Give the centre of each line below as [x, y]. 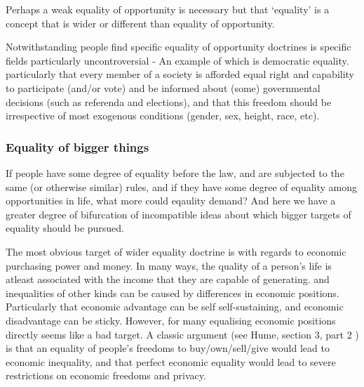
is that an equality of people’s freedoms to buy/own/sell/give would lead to [168, 348]
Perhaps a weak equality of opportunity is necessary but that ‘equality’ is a [168, 9]
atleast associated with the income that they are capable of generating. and [168, 279]
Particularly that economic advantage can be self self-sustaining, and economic [175, 307]
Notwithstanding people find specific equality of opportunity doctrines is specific [178, 47]
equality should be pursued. [65, 228]
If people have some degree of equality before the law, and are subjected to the [175, 172]
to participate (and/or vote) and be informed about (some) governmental [163, 87]
